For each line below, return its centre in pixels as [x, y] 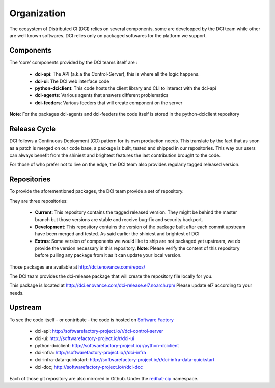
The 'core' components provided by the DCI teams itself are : [73, 62]
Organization [37, 13]
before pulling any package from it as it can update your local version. [108, 255]
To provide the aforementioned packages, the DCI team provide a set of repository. [97, 191]
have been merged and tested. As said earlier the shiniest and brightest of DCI [117, 234]
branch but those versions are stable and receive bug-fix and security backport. [119, 220]
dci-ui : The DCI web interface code [72, 81]
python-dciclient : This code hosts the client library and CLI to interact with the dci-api [126, 88]
